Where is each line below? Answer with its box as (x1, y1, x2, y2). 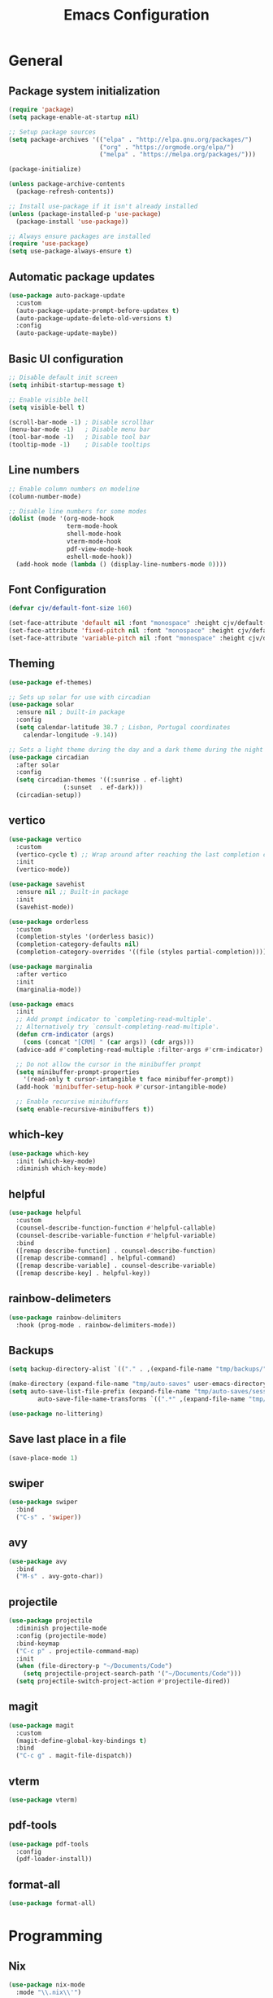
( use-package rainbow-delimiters (8, 1314, 122, 1322)
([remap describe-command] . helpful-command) (15, 1254, 176, 1262)
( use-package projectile (8, 1617, 93, 1625)
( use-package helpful (8, 1208, 82, 1217)
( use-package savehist (8, 880, 85, 889)
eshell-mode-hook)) (66, 552, 132, 561)
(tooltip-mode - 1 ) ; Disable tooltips (8, 441, 151, 449)
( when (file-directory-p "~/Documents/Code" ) (15, 1662, 173, 1670)
